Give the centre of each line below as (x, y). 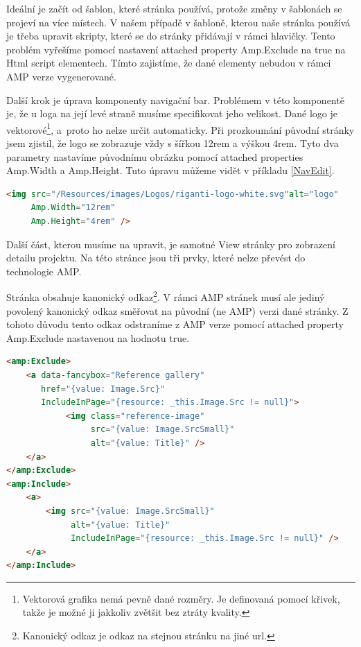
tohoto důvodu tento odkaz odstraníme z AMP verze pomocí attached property (175, 324)
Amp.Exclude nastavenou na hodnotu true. (98, 337)
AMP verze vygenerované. (61, 76)
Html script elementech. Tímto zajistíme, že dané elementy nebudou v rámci (169, 63)
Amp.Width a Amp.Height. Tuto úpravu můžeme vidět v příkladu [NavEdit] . (170, 170)
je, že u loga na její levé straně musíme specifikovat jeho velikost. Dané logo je (172, 113)
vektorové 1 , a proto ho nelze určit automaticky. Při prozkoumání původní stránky (180, 128)
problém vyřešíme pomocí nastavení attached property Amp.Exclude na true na (176, 49)
